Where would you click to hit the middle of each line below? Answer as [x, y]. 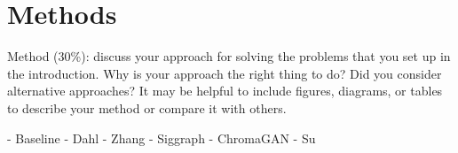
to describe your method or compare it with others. [147, 107]
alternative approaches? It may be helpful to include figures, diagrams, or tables [225, 91]
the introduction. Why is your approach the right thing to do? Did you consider [225, 73]
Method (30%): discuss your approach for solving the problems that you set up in [229, 56]
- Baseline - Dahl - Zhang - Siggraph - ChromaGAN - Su [162, 138]
